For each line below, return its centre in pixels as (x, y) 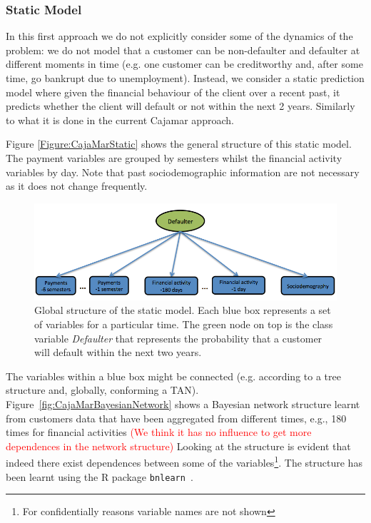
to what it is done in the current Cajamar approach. (120, 120)
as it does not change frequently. (77, 186)
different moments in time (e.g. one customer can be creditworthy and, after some (184, 64)
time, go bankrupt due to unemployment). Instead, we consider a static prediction (185, 78)
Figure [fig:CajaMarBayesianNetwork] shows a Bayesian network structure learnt (183, 403)
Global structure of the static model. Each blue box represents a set (183, 310)
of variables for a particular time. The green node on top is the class (184, 324)
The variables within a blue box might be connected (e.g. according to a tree (173, 376)
